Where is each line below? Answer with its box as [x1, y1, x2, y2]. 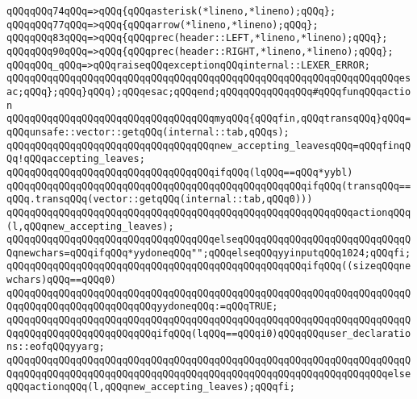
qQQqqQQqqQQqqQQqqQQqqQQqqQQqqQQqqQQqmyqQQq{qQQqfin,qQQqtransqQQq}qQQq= [6, 113, 411, 125]
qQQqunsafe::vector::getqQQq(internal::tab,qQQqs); [6, 126, 290, 138]
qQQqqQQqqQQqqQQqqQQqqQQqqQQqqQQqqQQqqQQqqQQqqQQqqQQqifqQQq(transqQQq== [6, 180, 411, 192]
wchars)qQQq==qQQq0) [6, 274, 117, 286]
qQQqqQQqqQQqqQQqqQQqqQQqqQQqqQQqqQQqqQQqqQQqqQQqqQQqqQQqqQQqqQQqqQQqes [6, 73, 411, 85]
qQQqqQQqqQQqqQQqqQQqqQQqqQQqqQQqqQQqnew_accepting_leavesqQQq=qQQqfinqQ [6, 139, 411, 152]
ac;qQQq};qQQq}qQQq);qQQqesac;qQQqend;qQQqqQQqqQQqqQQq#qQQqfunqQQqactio [6, 85, 411, 98]
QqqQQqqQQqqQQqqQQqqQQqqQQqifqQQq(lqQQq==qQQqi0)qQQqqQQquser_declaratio [6, 327, 411, 339]
